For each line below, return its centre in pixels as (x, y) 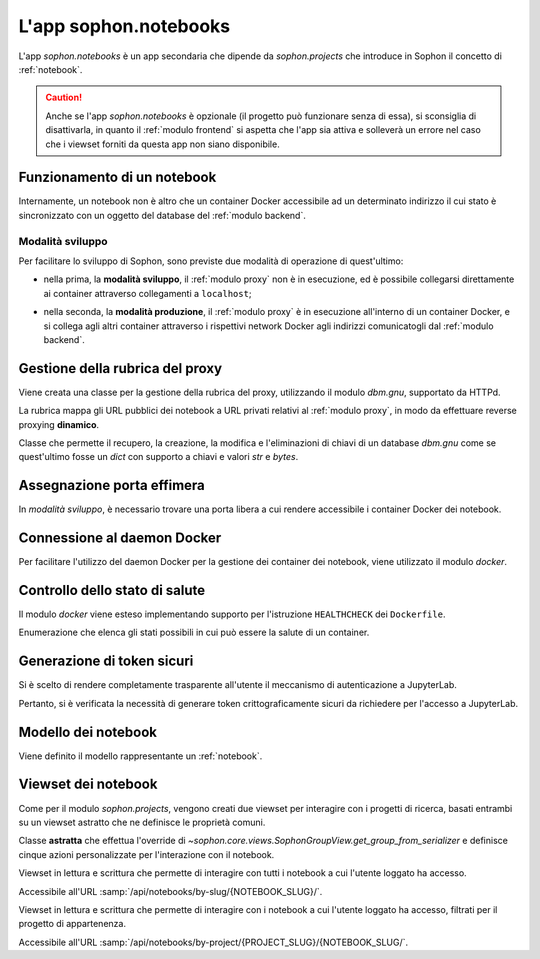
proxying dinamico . (59, 424)
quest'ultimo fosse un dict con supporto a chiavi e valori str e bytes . (158, 457)
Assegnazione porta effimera (111, 485)
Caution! (64, 97)
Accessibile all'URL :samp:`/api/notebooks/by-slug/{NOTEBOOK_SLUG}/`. (170, 891)
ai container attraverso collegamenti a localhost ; (147, 293)
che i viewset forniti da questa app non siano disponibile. (162, 144)
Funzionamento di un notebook (117, 177)
